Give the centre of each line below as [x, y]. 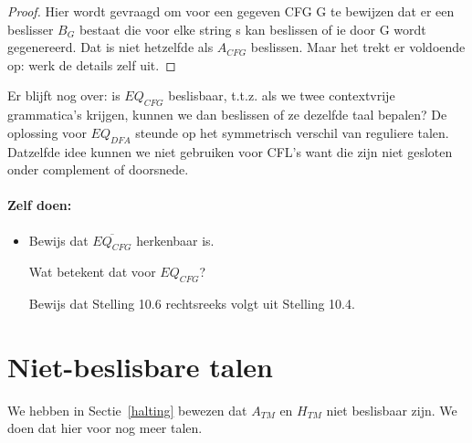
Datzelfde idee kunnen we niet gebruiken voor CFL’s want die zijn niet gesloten [230, 151]
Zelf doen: [40, 205]
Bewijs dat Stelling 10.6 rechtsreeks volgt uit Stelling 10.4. [192, 304]
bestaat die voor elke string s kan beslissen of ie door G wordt [252, 29]
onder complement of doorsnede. [98, 169]
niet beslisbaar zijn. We [392, 410]
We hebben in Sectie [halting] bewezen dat [127, 410]
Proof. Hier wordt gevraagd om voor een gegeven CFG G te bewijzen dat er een [231, 11]
